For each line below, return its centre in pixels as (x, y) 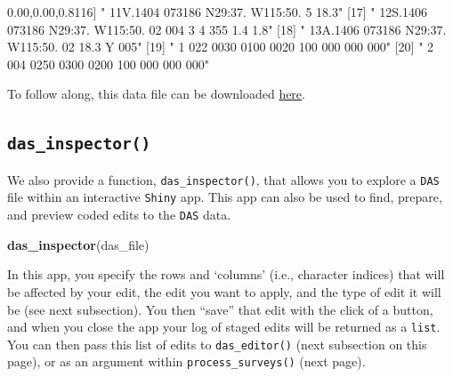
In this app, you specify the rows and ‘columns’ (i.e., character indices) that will (226, 274)
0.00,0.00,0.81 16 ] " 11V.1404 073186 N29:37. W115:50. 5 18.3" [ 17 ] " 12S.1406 (217, 12)
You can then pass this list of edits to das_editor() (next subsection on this (217, 344)
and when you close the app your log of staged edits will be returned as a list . (224, 327)
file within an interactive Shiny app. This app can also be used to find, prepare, (225, 197)
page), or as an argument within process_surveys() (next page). (186, 361)
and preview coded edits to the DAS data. (119, 215)
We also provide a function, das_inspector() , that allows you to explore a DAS (223, 179)
